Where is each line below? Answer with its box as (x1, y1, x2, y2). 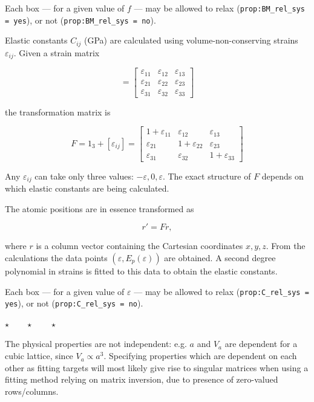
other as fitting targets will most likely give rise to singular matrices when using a (5, 361, 309, 374)
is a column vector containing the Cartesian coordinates (36, 239, 243, 252)
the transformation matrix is (5, 105, 111, 118)
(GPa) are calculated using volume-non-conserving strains (84, 34, 298, 47)
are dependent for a (224, 337, 298, 350)
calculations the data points (5, 251, 108, 264)
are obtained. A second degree (164, 251, 276, 264)
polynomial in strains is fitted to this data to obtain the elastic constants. (5, 264, 278, 277)
